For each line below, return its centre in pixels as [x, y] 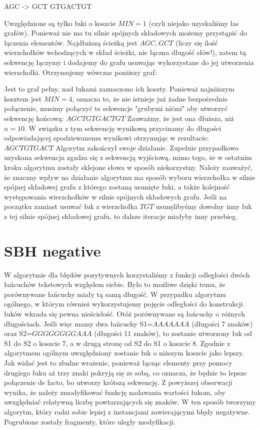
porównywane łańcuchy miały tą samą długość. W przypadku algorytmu [115, 294]
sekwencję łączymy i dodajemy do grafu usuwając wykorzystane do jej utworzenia [129, 62]
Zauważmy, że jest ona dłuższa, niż [180, 118]
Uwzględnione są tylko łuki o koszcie [60, 23]
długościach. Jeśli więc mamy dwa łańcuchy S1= [78, 323]
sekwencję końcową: [34, 118]
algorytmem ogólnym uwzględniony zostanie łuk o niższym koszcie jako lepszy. [124, 353]
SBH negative [52, 250]
